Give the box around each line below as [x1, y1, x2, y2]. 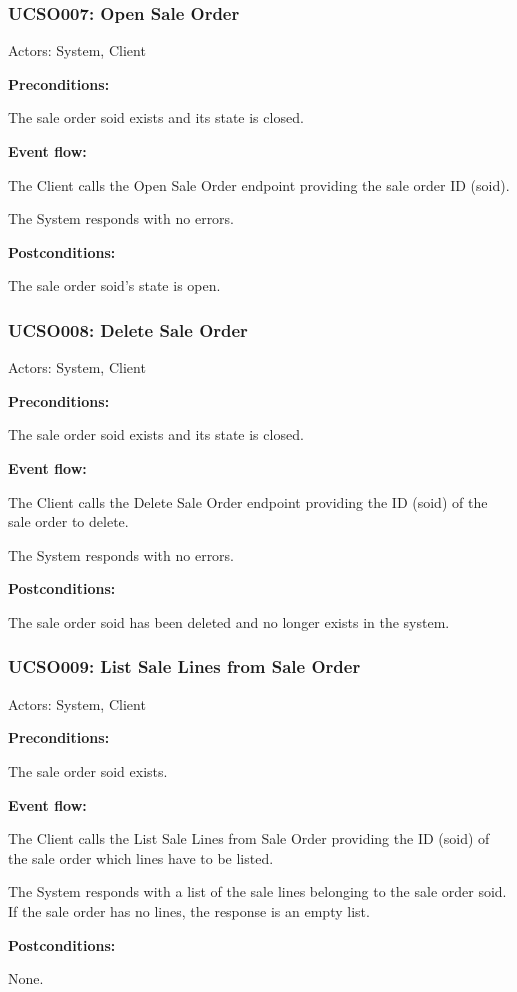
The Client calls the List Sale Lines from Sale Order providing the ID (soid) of [8, 828, 490, 849]
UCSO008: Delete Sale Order [8, 317, 248, 342]
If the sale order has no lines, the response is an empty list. [8, 900, 370, 921]
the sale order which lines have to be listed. [8, 847, 274, 868]
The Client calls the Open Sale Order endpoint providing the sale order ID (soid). [8, 174, 510, 195]
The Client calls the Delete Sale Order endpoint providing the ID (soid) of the [8, 491, 488, 512]
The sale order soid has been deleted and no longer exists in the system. [8, 611, 450, 632]
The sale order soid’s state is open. [8, 275, 221, 296]
